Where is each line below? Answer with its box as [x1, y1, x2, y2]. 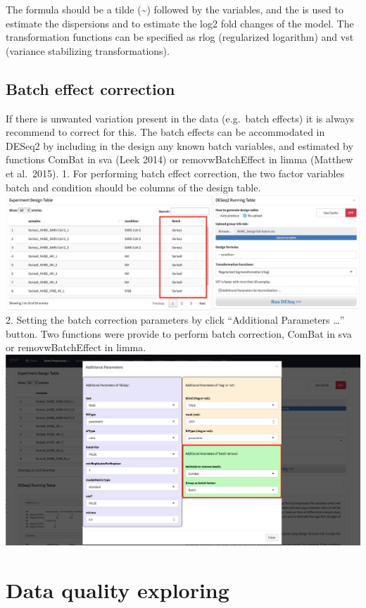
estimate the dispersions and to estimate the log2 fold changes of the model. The [6, 15, 354, 30]
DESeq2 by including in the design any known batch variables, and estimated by [6, 138, 353, 153]
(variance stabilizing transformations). [6, 43, 170, 58]
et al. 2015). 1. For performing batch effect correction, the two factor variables [6, 165, 345, 180]
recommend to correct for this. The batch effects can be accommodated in [6, 125, 325, 139]
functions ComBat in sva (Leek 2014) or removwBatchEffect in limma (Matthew [6, 152, 353, 167]
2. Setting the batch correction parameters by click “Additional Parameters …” [6, 312, 345, 327]
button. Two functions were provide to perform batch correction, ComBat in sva [6, 326, 352, 341]
